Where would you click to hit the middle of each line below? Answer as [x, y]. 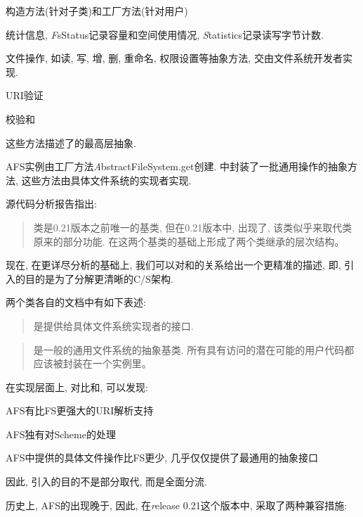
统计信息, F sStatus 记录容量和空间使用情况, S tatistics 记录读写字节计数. [165, 34]
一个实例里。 [122, 363]
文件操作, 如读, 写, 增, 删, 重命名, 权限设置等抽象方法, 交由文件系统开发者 [174, 58]
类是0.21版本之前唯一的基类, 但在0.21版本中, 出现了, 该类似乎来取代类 [193, 227]
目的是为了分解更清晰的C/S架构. [99, 278]
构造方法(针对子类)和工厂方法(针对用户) [97, 11]
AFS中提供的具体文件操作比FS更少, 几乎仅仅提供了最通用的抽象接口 [162, 458]
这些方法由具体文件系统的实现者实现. [106, 180]
